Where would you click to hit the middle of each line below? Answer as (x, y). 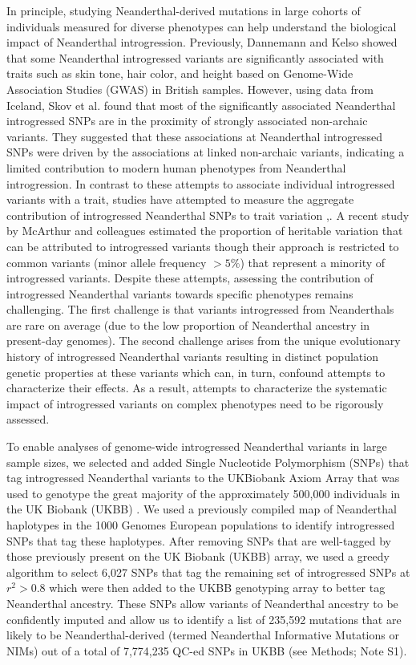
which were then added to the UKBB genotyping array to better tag (217, 588)
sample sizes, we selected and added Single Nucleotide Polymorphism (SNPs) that (208, 462)
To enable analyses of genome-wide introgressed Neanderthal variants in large (197, 446)
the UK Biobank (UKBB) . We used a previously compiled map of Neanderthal (202, 509)
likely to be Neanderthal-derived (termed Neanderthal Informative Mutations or (203, 635)
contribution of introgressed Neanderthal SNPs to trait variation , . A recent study (208, 215)
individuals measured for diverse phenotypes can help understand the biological (202, 26)
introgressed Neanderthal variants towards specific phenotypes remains (180, 293)
